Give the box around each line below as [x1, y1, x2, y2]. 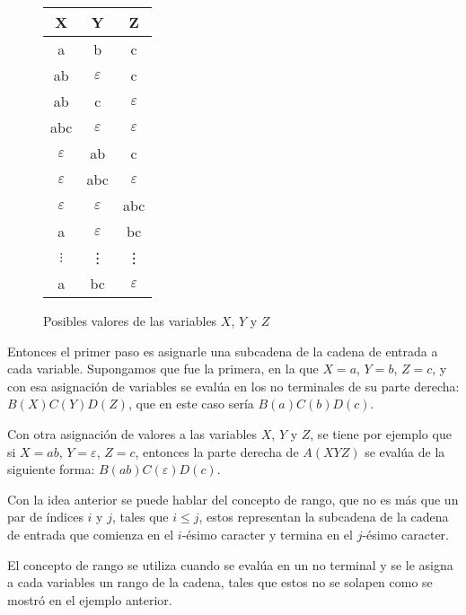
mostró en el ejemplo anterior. [7, 590, 172, 609]
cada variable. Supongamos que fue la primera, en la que [7, 359, 319, 378]
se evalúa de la [365, 442, 445, 461]
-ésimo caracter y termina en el [181, 524, 353, 543]
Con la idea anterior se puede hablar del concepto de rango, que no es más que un [7, 489, 459, 508]
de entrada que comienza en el [7, 524, 174, 543]
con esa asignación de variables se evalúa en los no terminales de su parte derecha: [7, 376, 460, 395]
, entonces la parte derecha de [135, 442, 299, 461]
